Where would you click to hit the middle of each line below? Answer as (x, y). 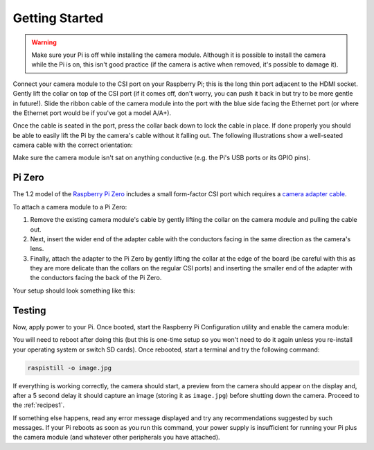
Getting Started (58, 18)
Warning (44, 42)
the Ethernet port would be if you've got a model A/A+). (92, 113)
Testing (29, 310)
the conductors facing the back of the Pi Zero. (96, 278)
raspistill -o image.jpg (70, 368)
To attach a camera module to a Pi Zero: (70, 207)
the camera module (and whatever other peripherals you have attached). (117, 438)
